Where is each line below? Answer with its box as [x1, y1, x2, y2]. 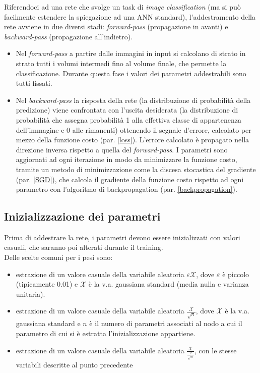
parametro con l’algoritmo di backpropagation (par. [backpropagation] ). [16, 184, 237, 194]
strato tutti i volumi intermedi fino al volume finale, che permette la [16, 58, 227, 68]
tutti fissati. [16, 78, 52, 88]
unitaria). [16, 288, 45, 299]
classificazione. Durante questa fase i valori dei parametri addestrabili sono [16, 68, 246, 78]
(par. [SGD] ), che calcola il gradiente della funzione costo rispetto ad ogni [16, 174, 244, 184]
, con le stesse [194, 345, 237, 355]
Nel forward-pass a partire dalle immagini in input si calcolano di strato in [16, 48, 246, 59]
